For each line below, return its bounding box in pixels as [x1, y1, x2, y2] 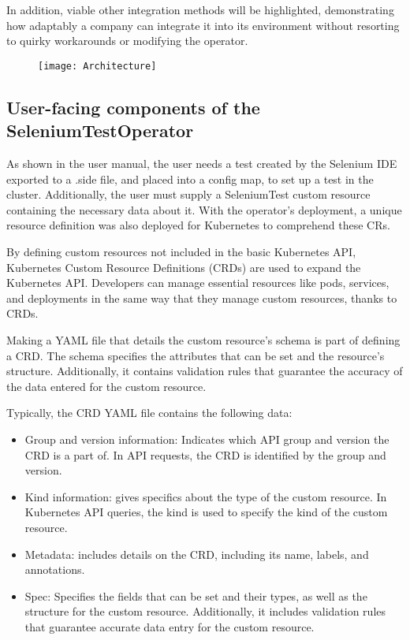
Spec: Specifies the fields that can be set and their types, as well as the [24, 587, 367, 604]
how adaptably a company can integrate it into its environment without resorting [6, 17, 400, 33]
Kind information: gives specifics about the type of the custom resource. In [24, 488, 387, 504]
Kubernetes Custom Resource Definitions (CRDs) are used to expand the [6, 259, 361, 275]
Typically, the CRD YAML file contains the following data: [6, 404, 293, 421]
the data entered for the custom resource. [6, 378, 207, 394]
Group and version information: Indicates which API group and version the [24, 430, 389, 447]
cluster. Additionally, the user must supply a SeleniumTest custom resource [6, 186, 371, 203]
